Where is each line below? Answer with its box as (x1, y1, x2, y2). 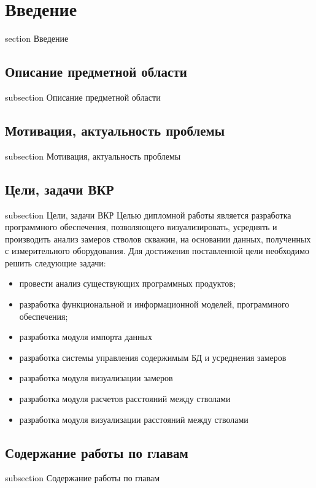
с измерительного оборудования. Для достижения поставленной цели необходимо (5, 244, 310, 257)
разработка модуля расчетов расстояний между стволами (19, 392, 231, 405)
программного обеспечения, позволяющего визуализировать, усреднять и (5, 220, 277, 233)
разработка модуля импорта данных (19, 330, 152, 343)
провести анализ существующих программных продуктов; (19, 277, 236, 290)
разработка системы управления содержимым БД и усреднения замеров (19, 351, 287, 363)
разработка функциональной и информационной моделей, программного (19, 298, 290, 311)
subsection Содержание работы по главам (5, 471, 160, 484)
